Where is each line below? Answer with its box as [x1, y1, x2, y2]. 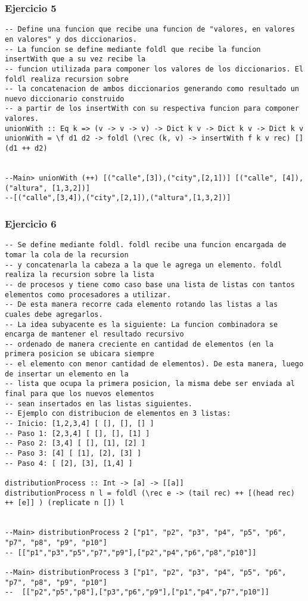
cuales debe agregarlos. [5, 310, 103, 319]
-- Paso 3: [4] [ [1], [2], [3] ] [5, 449, 142, 458]
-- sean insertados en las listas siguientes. [5, 399, 192, 408]
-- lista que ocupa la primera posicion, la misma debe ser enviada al [5, 379, 295, 388]
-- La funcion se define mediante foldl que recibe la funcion [5, 45, 261, 54]
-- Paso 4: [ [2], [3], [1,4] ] [5, 459, 133, 468]
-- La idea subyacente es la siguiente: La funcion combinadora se [5, 320, 278, 329]
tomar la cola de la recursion [5, 250, 129, 259]
